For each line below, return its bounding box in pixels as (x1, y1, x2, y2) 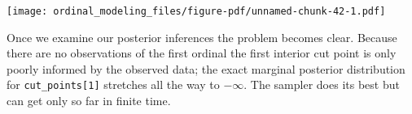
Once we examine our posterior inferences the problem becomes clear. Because (7, 28, 397, 45)
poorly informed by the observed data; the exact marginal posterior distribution (7, 60, 405, 77)
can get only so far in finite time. (7, 92, 171, 109)
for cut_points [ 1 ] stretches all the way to (7, 76, 220, 93)
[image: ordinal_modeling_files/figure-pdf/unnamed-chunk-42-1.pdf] (7, 6, 386, 17)
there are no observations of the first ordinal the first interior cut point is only (7, 44, 397, 61)
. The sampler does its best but (243, 76, 400, 93)
